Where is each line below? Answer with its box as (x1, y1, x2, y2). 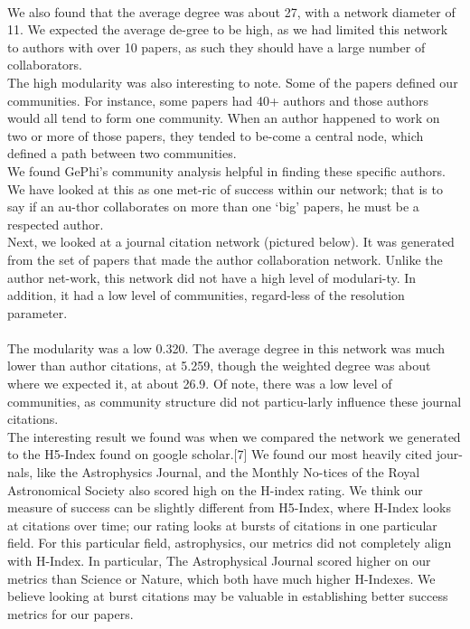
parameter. (7, 303, 68, 322)
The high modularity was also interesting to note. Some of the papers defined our (7, 72, 458, 91)
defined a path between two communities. (7, 144, 237, 163)
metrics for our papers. (7, 604, 134, 623)
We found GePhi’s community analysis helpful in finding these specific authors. (7, 161, 446, 180)
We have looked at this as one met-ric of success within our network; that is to (7, 179, 443, 198)
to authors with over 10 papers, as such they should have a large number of (7, 37, 426, 56)
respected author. (7, 214, 104, 233)
